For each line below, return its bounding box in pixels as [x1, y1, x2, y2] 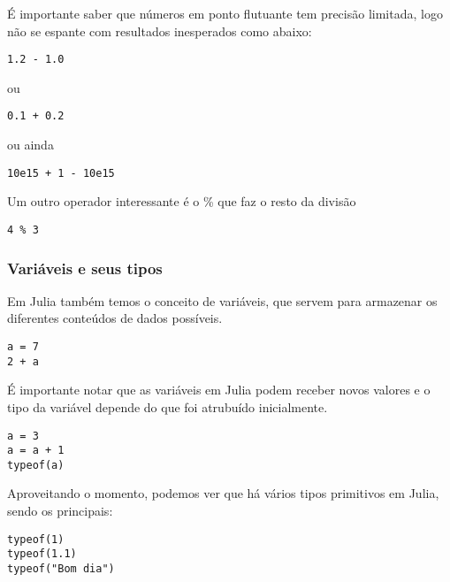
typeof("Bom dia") [7, 562, 115, 575]
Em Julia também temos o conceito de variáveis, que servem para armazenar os [7, 291, 438, 310]
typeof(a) [7, 458, 65, 471]
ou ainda [7, 135, 54, 154]
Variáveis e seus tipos [7, 257, 163, 279]
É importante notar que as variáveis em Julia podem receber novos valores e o [7, 380, 431, 399]
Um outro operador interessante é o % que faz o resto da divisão [7, 192, 356, 211]
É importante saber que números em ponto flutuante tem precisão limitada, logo [7, 4, 443, 22]
